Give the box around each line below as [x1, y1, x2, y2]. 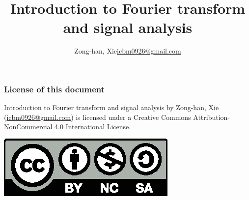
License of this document [4, 83, 105, 95]
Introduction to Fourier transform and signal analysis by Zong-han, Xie [4, 102, 219, 113]
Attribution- [193, 112, 230, 122]
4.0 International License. [55, 121, 131, 132]
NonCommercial [4, 121, 53, 132]
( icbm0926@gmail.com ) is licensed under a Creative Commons [4, 112, 191, 122]
